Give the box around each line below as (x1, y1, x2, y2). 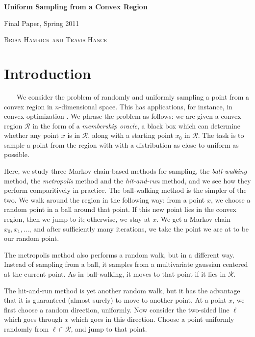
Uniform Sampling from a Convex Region (4, 1, 148, 11)
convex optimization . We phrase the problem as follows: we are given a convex (4, 111, 241, 121)
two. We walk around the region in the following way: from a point (4, 194, 205, 205)
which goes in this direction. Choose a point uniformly (71, 314, 234, 324)
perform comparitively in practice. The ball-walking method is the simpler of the (4, 185, 247, 195)
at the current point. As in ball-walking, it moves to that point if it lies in (4, 269, 226, 279)
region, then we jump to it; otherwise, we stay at (4, 214, 151, 224)
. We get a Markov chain (156, 214, 231, 224)
